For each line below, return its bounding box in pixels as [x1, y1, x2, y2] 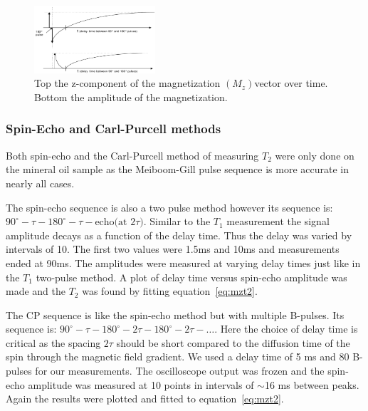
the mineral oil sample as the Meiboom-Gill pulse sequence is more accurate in [6, 162, 349, 177]
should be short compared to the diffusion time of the [116, 335, 350, 350]
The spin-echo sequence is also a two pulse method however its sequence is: [6, 199, 333, 214]
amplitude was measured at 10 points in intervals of [28, 377, 254, 392]
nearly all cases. [6, 175, 75, 190]
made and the [6, 283, 65, 298]
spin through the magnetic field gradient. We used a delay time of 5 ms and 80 [6, 349, 349, 364]
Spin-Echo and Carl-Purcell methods [6, 120, 221, 137]
